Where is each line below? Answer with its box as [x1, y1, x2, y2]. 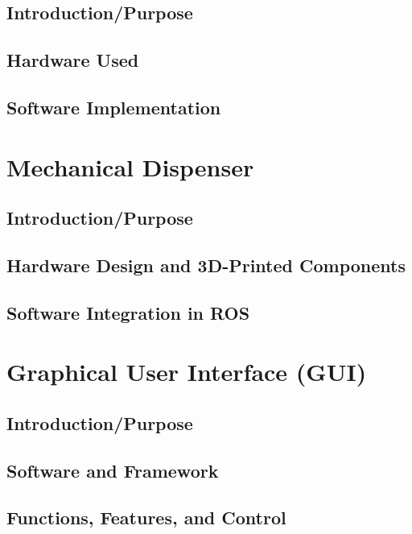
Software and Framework [6, 457, 219, 482]
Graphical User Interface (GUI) [6, 355, 367, 388]
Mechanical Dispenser [6, 150, 254, 183]
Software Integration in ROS [6, 300, 250, 325]
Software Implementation [6, 94, 221, 119]
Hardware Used [6, 48, 139, 72]
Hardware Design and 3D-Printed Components [6, 252, 406, 277]
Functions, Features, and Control [6, 505, 286, 530]
